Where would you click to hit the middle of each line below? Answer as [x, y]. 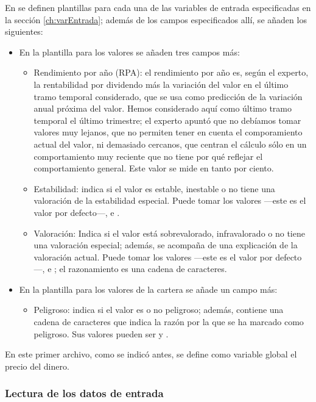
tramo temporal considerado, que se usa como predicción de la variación [168, 96]
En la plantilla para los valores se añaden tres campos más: [129, 52]
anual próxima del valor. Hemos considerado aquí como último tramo [163, 108]
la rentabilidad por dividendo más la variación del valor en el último [161, 84]
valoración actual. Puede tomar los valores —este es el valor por [153, 257]
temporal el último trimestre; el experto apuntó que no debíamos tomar [167, 120]
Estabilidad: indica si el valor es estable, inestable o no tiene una [154, 188]
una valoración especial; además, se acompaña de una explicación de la [166, 245]
